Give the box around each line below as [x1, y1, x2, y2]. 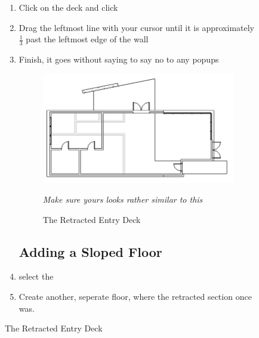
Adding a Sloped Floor [18, 242, 162, 261]
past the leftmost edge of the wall [26, 33, 149, 45]
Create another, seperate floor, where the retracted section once [18, 290, 252, 303]
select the [18, 270, 54, 283]
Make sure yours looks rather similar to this [42, 193, 203, 206]
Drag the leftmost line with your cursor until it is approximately [18, 21, 254, 33]
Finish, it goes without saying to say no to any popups [18, 53, 219, 66]
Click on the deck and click [18, 1, 118, 13]
